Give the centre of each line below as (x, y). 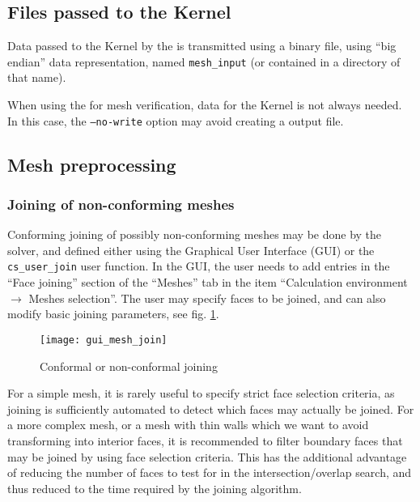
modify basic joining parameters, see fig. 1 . (113, 314)
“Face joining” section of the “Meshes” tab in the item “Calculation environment (208, 282)
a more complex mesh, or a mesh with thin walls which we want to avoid (188, 425)
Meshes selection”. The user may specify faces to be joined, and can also (207, 298)
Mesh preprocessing (92, 164)
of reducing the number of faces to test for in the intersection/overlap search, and (210, 472)
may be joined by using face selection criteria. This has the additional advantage (207, 456)
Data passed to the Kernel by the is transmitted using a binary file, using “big (202, 46)
